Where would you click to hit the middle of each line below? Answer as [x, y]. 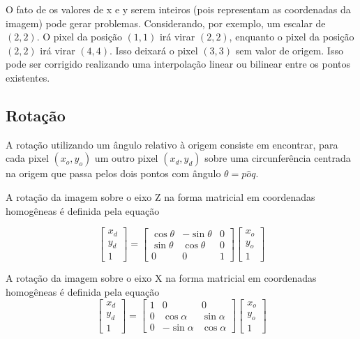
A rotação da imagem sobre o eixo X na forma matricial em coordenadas [161, 278]
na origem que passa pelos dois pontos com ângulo [113, 173]
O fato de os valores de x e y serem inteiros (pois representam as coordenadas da [178, 9]
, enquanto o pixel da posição [292, 37]
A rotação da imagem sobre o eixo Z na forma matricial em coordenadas [160, 196]
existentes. [28, 77]
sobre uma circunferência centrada [278, 158]
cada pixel [27, 158]
